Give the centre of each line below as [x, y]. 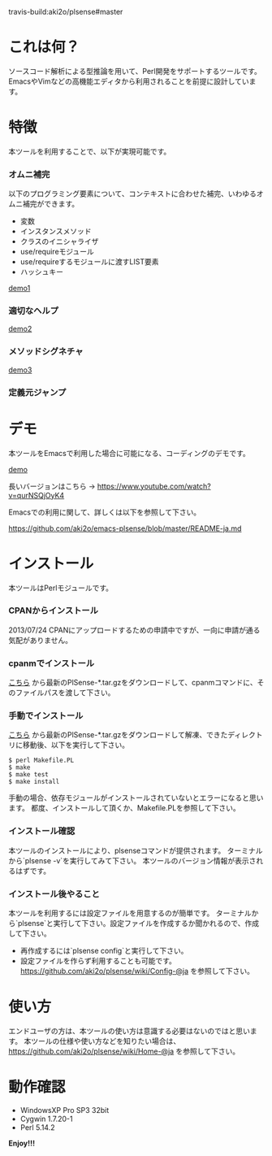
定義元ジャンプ [37, 392]
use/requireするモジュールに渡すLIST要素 [89, 262]
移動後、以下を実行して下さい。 [76, 745]
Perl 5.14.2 [37, 1127]
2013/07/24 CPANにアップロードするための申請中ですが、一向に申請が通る [134, 630]
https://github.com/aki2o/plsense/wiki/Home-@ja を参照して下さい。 [124, 1051]
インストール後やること [54, 893]
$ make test [28, 775]
